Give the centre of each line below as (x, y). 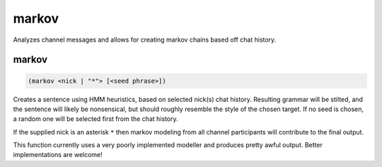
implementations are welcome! (58, 155)
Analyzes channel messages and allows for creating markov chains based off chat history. (145, 40)
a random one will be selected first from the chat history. (95, 119)
